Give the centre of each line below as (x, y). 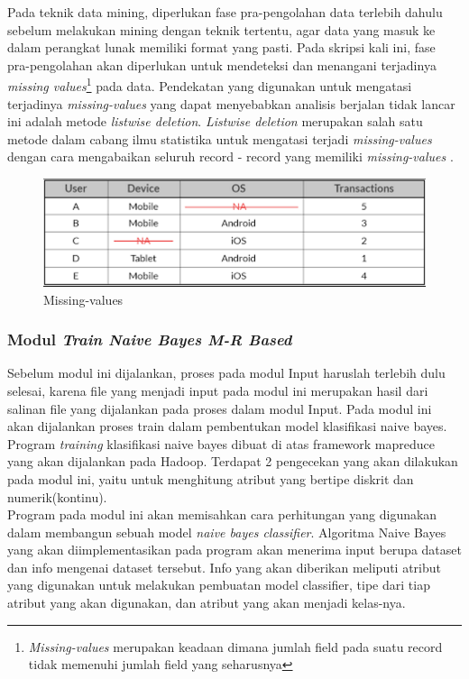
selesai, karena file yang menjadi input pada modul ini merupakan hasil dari (218, 390)
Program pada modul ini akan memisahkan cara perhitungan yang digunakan (222, 514)
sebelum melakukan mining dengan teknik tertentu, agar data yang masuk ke (221, 29)
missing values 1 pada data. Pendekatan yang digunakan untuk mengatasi (210, 85)
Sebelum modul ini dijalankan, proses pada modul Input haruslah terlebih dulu (226, 373)
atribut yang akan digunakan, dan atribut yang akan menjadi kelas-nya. (207, 603)
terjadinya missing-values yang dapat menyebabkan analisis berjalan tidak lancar (231, 103)
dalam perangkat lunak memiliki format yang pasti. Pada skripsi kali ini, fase (221, 47)
